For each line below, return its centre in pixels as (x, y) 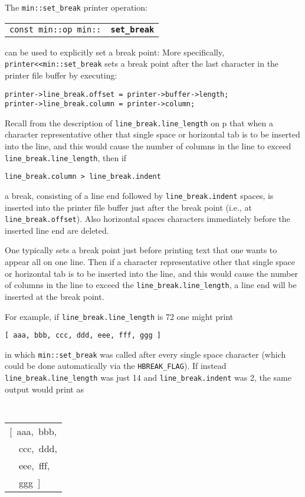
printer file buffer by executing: (61, 75)
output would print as (44, 389)
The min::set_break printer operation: (76, 7)
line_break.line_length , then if (66, 157)
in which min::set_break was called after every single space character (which (145, 354)
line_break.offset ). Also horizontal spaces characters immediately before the (147, 219)
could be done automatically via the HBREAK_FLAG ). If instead (116, 366)
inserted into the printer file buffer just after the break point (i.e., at (128, 207)
